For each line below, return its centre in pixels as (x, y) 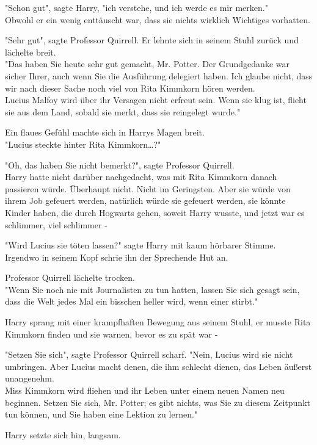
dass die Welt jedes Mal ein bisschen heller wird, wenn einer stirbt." (132, 301)
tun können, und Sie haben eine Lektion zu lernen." (101, 414)
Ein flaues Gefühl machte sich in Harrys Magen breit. (105, 132)
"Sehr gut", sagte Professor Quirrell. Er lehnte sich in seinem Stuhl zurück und (152, 40)
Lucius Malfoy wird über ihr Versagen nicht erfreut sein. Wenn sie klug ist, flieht (156, 100)
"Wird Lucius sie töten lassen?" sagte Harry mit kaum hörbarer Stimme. (140, 245)
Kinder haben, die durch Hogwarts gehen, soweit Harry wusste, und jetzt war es (155, 212)
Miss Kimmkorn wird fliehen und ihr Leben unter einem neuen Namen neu (145, 390)
